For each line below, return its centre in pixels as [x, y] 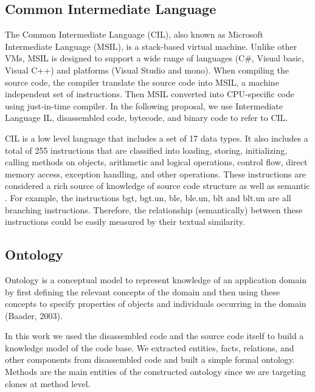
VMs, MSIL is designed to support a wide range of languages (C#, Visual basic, [154, 58]
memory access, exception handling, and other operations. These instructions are [155, 174]
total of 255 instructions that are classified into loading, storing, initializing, [146, 150]
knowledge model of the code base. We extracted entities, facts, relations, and [150, 347]
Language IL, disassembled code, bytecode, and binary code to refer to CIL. [147, 118]
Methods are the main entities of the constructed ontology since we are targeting [155, 372]
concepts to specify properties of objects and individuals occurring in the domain [156, 304]
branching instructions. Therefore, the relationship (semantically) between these [154, 209]
